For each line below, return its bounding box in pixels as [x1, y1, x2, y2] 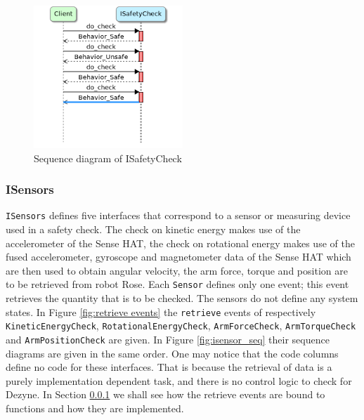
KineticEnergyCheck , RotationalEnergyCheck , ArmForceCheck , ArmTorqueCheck [6, 318, 356, 333]
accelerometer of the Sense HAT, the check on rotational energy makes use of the [6, 235, 355, 250]
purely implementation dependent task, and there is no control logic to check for [6, 373, 352, 388]
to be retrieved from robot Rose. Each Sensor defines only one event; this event [6, 277, 349, 291]
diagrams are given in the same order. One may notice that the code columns [6, 346, 339, 360]
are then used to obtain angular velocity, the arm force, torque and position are [6, 263, 348, 277]
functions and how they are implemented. [6, 401, 184, 416]
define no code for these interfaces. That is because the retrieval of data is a [6, 360, 332, 374]
